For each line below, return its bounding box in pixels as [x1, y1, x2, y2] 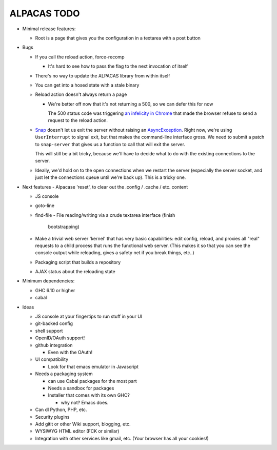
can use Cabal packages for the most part [48, 378, 137, 384]
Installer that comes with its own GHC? [48, 392, 130, 398]
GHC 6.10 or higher [35, 287, 75, 293]
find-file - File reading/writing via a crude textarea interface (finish [35, 212, 175, 218]
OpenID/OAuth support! [35, 335, 85, 341]
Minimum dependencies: [22, 278, 75, 284]
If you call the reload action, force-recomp [35, 54, 125, 60]
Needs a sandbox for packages [48, 385, 114, 391]
